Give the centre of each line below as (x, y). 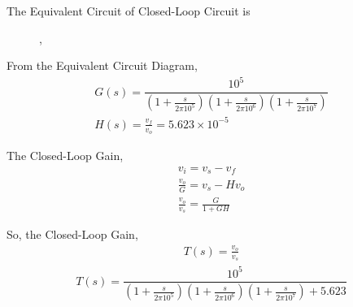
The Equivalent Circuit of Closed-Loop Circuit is (129, 11)
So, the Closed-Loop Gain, (72, 234)
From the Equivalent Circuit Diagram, (102, 65)
